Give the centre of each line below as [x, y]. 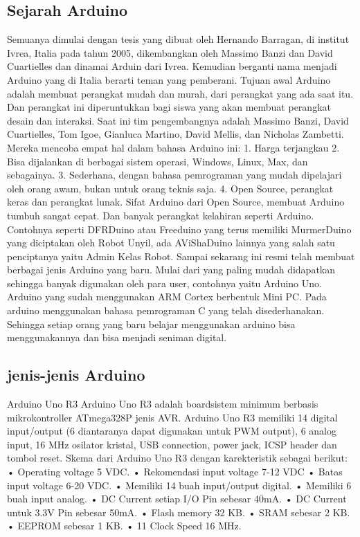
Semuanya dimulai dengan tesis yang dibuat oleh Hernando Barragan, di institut [178, 39]
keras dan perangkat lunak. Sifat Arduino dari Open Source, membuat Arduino [176, 202]
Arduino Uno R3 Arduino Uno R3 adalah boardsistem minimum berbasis [163, 404]
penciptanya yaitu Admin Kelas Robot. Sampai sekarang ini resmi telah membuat [181, 256]
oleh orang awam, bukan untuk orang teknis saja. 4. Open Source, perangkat [170, 188]
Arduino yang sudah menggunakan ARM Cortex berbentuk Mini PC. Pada [167, 297]
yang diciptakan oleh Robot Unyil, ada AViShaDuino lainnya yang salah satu [171, 243]
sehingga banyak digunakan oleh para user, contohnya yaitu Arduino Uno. [164, 283]
